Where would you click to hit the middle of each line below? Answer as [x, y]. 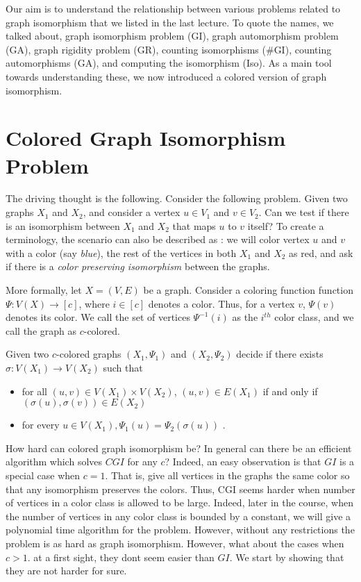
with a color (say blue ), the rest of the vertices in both [121, 252]
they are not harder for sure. [66, 571]
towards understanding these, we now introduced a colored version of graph [166, 76]
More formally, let [44, 290]
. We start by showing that [287, 557]
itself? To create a [286, 225]
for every [41, 425]
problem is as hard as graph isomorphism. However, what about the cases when [175, 543]
